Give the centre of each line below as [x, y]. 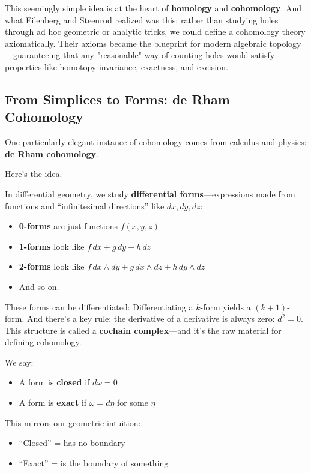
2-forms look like [52, 266]
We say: [19, 362]
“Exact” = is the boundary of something [94, 462]
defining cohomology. [43, 342]
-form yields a [225, 306]
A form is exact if [53, 402]
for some [133, 402]
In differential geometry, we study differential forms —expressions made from [150, 194]
